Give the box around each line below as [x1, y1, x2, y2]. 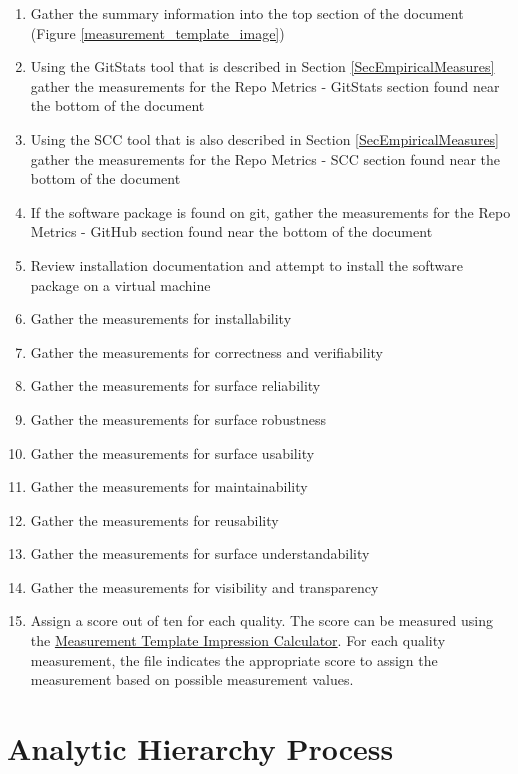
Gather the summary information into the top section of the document [30, 3, 464, 23]
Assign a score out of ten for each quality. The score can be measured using [30, 610, 493, 631]
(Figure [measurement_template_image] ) [30, 22, 285, 43]
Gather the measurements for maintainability [30, 476, 308, 497]
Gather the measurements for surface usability [30, 442, 315, 463]
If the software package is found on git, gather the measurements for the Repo [30, 201, 511, 222]
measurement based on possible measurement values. [30, 669, 354, 690]
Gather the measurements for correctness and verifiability [30, 341, 383, 362]
